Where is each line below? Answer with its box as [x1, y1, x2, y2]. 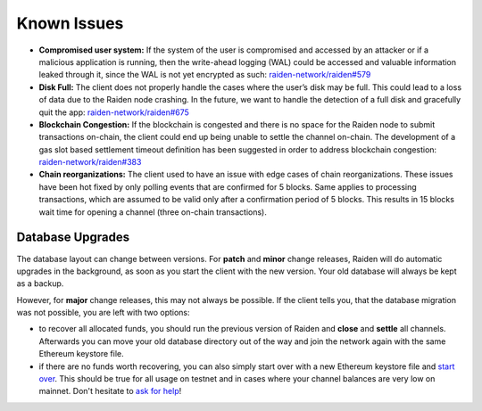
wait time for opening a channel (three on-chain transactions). [38, 206, 267, 218]
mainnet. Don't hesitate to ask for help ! [38, 386, 182, 397]
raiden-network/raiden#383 [38, 157, 142, 168]
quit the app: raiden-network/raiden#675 [38, 107, 189, 118]
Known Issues [16, 13, 124, 33]
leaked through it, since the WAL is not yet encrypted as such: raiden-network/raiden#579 [38, 70, 371, 80]
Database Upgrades [16, 230, 130, 245]
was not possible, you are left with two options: [16, 308, 191, 318]
